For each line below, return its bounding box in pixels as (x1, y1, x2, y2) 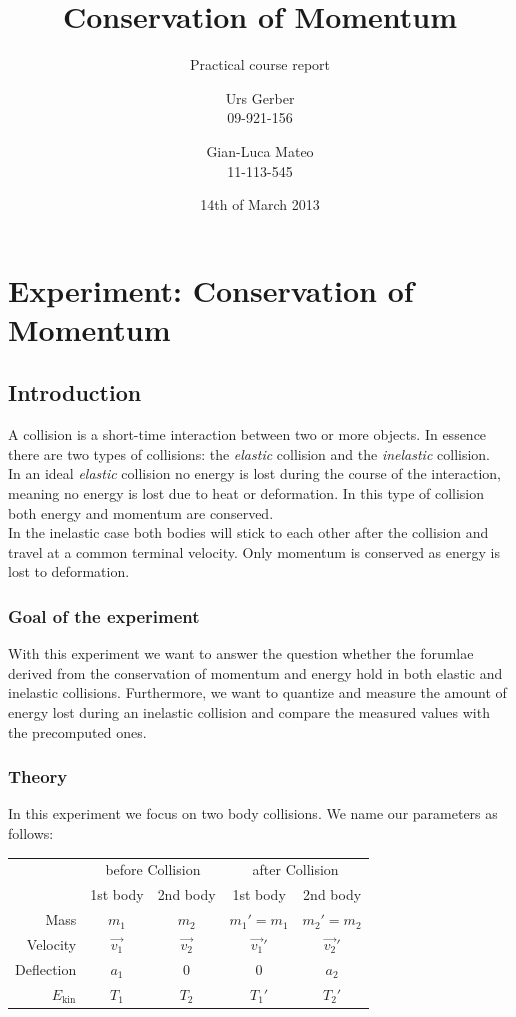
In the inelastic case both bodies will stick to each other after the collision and (8, 522, 489, 543)
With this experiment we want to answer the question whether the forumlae (8, 643, 474, 664)
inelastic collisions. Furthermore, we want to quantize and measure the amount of (8, 682, 507, 703)
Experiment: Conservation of (8, 269, 414, 310)
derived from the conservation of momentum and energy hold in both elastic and (8, 662, 503, 683)
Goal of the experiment (8, 603, 200, 628)
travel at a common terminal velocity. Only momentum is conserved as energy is (8, 541, 500, 562)
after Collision (252, 859, 339, 880)
